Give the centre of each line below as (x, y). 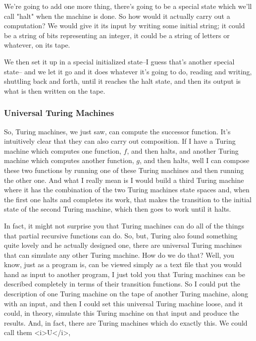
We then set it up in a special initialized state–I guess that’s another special (119, 61)
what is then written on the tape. (55, 90)
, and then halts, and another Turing (183, 150)
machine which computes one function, (63, 150)
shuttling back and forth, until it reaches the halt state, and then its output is (123, 81)
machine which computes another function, (69, 160)
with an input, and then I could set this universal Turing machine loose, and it (124, 303)
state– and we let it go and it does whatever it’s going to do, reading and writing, (128, 71)
